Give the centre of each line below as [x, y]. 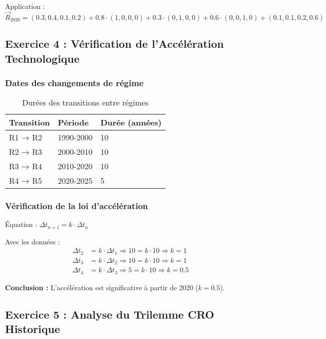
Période [73, 122]
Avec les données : [33, 241]
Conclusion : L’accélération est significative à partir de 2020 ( [102, 287]
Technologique [42, 58]
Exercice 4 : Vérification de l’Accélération [114, 44]
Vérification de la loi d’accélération [77, 206]
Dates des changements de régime [74, 82]
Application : [25, 6]
